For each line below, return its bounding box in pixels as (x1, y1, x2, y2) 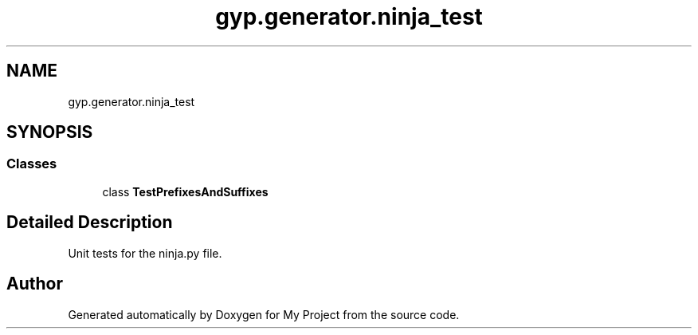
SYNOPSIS (6, 122, 93, 143)
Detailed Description (6, 212, 173, 233)
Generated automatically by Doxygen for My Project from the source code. (68, 307, 460, 321)
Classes (6, 156, 57, 172)
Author (6, 274, 63, 294)
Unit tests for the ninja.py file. (68, 246, 222, 260)
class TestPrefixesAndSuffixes (102, 184, 269, 199)
